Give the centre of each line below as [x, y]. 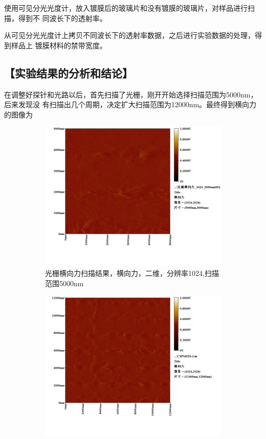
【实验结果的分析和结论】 [69, 73]
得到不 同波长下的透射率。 [62, 18]
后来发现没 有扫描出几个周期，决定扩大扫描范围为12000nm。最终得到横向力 [130, 104]
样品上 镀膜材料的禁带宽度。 [59, 45]
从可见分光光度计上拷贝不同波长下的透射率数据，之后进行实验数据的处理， [129, 35]
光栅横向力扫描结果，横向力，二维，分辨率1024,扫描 [132, 273]
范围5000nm [64, 283]
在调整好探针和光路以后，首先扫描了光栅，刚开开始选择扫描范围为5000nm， [131, 94]
